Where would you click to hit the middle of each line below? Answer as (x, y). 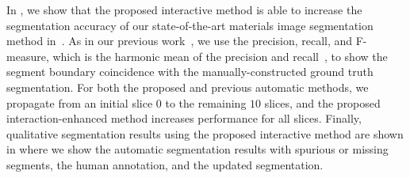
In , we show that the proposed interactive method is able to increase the (184, 9)
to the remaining (206, 102)
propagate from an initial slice (80, 102)
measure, (28, 56)
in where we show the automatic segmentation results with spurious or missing (197, 149)
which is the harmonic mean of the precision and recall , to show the (220, 56)
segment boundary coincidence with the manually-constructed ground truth (190, 72)
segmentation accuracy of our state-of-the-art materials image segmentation (190, 25)
